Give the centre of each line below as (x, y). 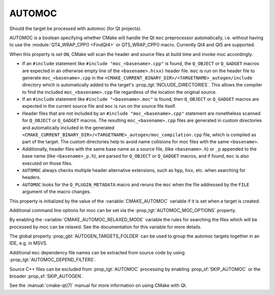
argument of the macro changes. (57, 192)
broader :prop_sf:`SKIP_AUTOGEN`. (47, 276)
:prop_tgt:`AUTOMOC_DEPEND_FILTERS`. (53, 260)
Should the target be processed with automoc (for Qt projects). (76, 28)
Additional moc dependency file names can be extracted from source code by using (97, 252)
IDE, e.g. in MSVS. (29, 243)
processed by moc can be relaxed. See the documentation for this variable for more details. (105, 227)
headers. (31, 178)
